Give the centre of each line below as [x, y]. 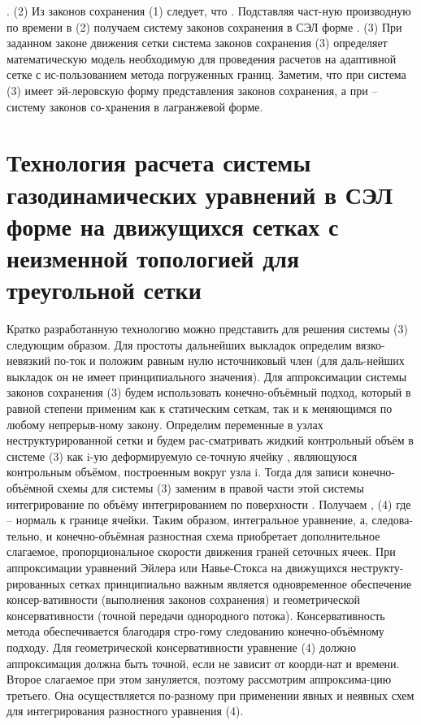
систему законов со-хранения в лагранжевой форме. [135, 106]
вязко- [370, 344]
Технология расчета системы [159, 162]
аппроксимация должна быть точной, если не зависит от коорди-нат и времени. [203, 663]
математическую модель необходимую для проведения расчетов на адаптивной [202, 58]
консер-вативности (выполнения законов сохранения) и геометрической [184, 599]
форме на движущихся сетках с [173, 226]
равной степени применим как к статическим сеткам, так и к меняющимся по [200, 408]
